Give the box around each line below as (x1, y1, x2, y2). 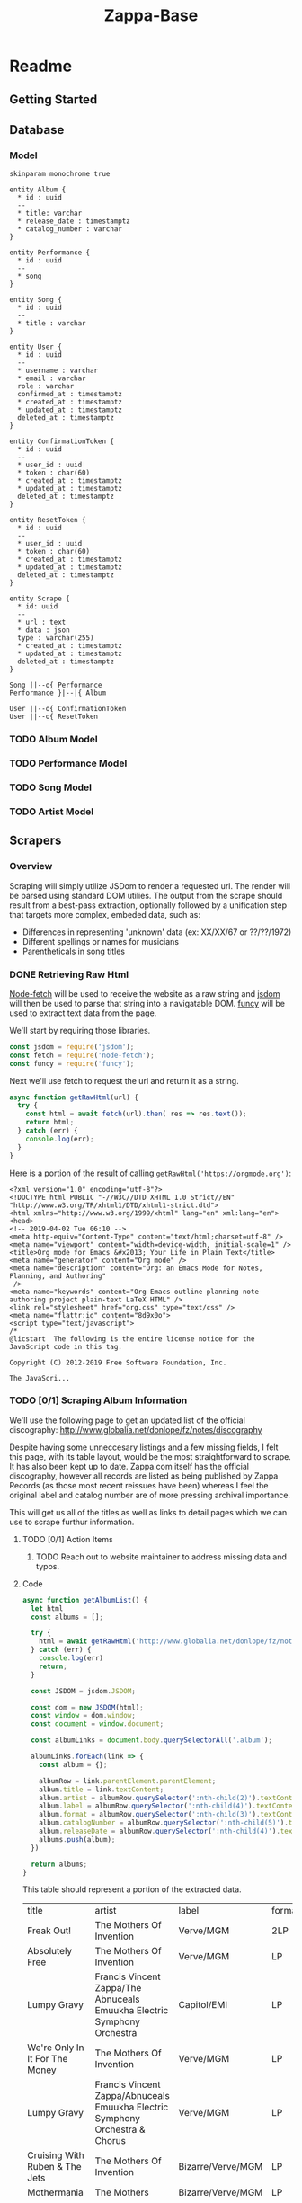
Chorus (94, 2135, 126, 2147)
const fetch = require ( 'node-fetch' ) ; (9, 1051, 155, 1060)
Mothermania (26, 2186, 84, 2199)
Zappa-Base (103, 5, 199, 26)
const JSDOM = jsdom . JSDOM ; (31, 1686, 137, 1695)
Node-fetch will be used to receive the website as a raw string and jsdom (9, 988, 280, 999)
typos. (35, 1560, 60, 1571)
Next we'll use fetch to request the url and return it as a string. (9, 1075, 240, 1086)
